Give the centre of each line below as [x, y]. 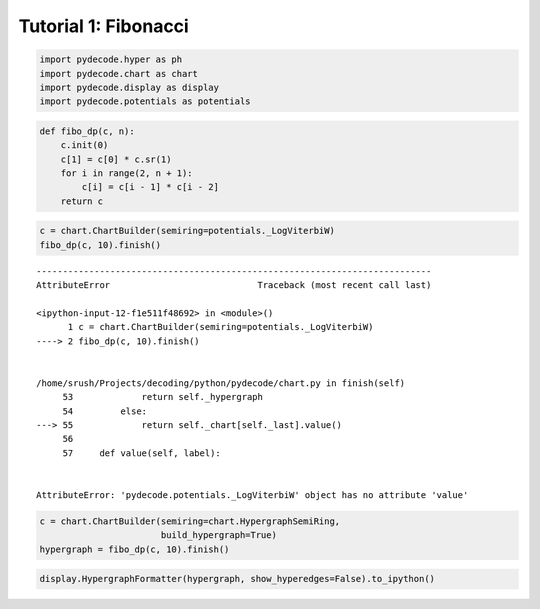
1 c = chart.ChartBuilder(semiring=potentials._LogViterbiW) [220, 327]
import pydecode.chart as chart [119, 73]
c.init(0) [84, 145]
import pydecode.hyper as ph [111, 59]
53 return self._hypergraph [163, 397]
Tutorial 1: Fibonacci [103, 26]
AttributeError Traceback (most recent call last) [234, 285]
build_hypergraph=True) [218, 535]
